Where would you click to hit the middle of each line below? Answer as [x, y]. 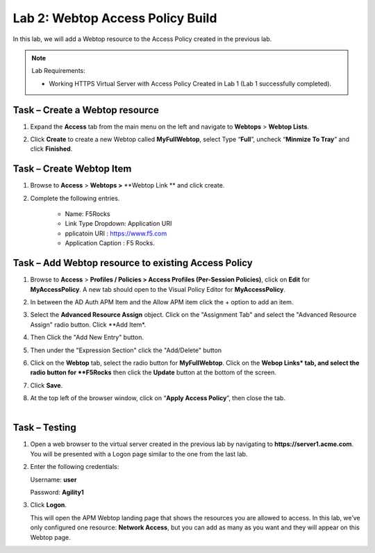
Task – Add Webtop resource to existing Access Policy [133, 263]
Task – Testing [44, 428]
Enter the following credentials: [75, 467]
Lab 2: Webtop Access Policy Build [115, 18]
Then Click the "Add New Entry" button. [87, 338]
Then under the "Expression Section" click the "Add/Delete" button [126, 350]
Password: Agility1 [57, 492]
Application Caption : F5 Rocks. [110, 243]
